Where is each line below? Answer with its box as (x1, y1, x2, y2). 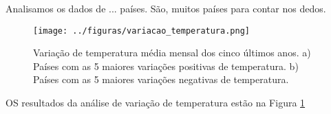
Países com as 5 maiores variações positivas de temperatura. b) (33, 58, 299, 73)
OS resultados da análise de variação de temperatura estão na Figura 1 (6, 95, 306, 110)
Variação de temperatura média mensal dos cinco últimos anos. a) (33, 45, 311, 60)
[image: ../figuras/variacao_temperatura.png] (33, 25, 250, 36)
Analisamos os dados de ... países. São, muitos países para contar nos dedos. (6, 1, 326, 15)
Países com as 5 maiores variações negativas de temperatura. (33, 72, 289, 87)
